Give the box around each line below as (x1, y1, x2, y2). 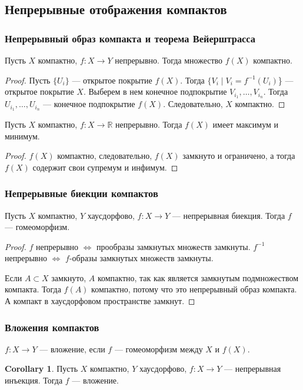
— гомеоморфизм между (114, 342, 203, 355)
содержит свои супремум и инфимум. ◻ (32, 161, 178, 173)
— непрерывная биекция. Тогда (172, 209, 285, 221)
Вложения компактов (5, 319, 99, 334)
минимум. (5, 129, 40, 142)
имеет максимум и (212, 118, 278, 130)
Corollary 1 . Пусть (5, 362, 78, 375)
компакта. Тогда (5, 283, 61, 295)
